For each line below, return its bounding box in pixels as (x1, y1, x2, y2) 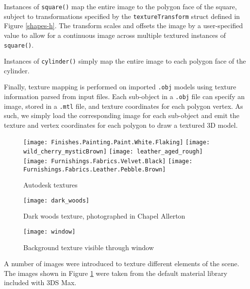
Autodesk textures (23, 180, 78, 190)
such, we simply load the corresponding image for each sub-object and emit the (4, 110, 239, 120)
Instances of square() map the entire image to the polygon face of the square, (4, 1, 237, 11)
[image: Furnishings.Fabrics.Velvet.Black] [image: (23, 157, 193, 165)
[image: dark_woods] (23, 197, 90, 204)
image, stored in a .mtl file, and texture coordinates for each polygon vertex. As (4, 101, 243, 111)
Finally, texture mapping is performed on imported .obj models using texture (4, 82, 236, 92)
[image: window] (23, 228, 76, 236)
